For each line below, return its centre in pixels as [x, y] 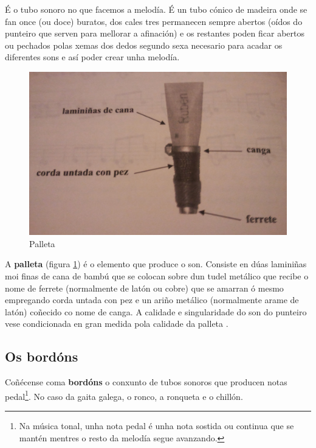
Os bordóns [42, 356]
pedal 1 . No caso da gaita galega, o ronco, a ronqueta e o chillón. [124, 395]
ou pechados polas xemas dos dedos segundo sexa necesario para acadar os [144, 45]
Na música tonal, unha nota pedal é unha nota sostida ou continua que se [156, 426]
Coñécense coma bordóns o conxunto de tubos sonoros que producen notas [146, 382]
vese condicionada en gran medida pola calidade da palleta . [117, 324]
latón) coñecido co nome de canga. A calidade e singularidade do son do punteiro [156, 311]
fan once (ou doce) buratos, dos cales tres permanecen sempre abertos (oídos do [154, 21]
